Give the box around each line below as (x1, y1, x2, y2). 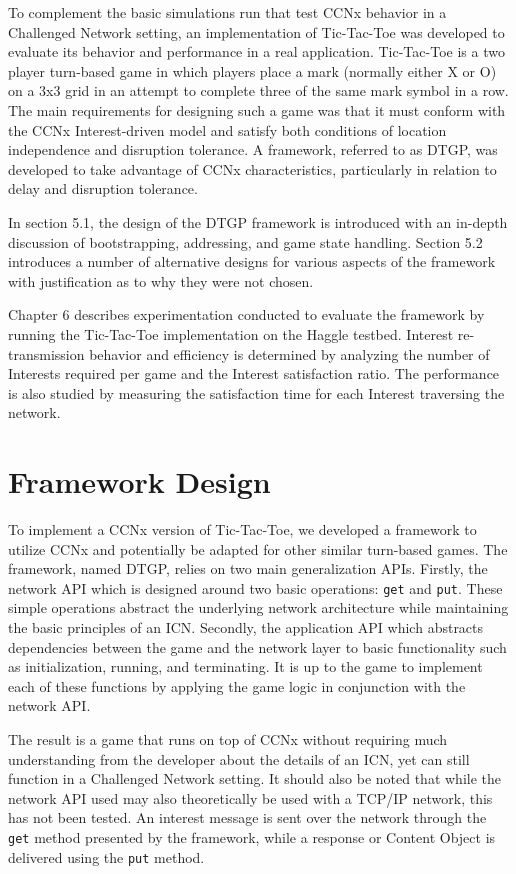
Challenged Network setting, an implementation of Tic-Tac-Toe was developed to (8, 21, 505, 42)
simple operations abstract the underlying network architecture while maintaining (8, 597, 509, 618)
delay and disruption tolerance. (8, 178, 198, 199)
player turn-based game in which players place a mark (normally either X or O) (8, 60, 497, 81)
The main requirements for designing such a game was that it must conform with (8, 99, 506, 120)
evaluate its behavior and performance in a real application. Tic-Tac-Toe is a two (8, 41, 505, 62)
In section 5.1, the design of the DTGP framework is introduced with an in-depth (8, 211, 508, 232)
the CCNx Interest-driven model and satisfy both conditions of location (8, 119, 447, 140)
